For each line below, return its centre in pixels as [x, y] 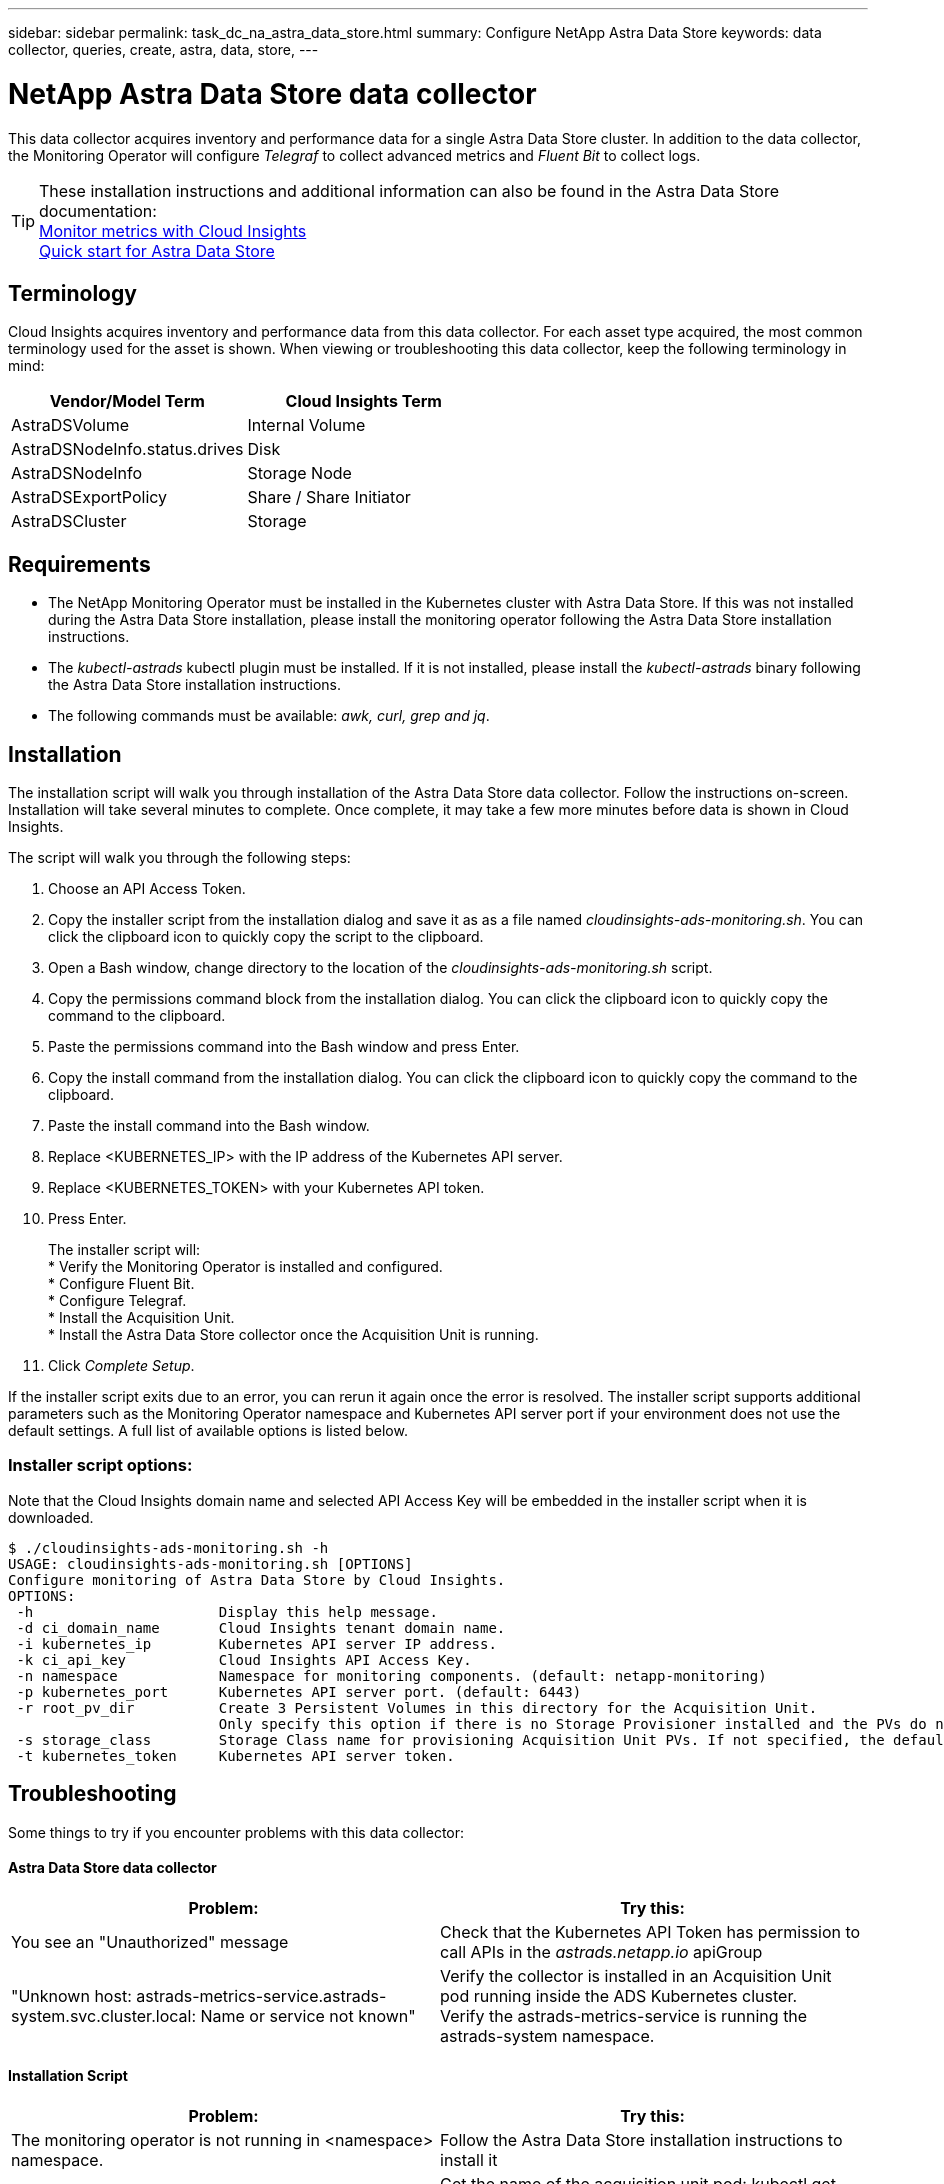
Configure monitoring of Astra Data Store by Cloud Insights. [257, 1579]
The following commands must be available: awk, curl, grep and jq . [269, 716]
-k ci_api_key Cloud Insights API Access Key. [244, 1659]
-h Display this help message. [227, 1611]
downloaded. [51, 1517]
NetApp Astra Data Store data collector [272, 93]
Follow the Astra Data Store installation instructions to [641, 2140]
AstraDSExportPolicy [89, 497]
